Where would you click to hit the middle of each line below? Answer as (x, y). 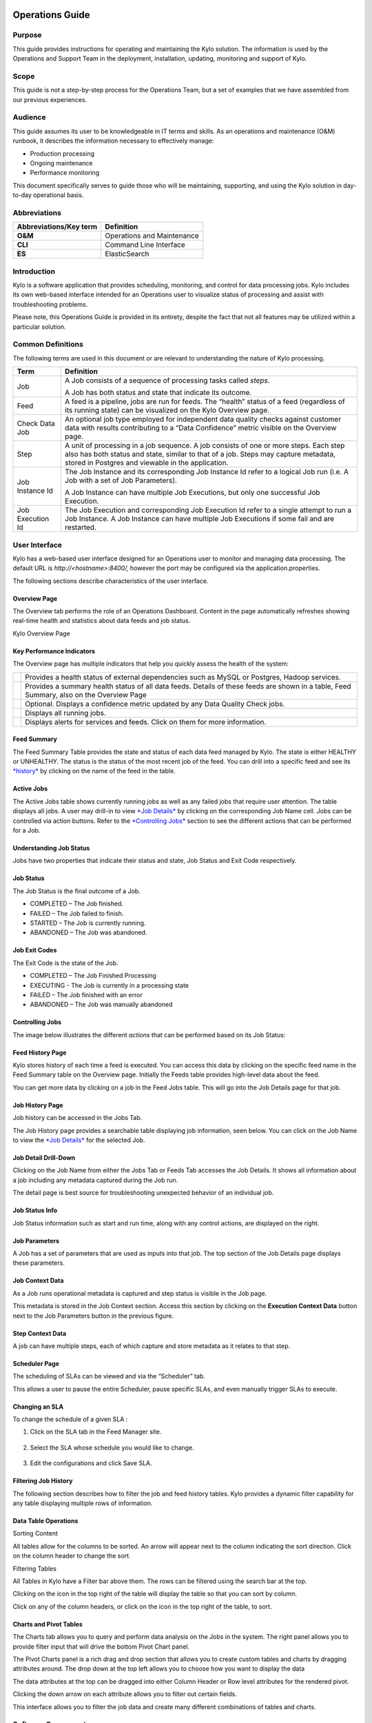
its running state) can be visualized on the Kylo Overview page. (167, 410)
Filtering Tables (34, 1569)
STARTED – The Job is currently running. (88, 923)
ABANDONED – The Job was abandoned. (89, 932)
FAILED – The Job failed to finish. (77, 913)
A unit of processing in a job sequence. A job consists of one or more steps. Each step (205, 446)
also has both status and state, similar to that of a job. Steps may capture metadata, (200, 454)
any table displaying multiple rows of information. (83, 1503)
